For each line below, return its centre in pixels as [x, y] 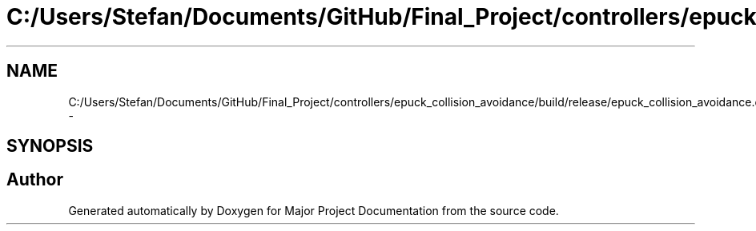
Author [35, 180]
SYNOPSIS [50, 146]
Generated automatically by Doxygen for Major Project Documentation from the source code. [314, 210]
